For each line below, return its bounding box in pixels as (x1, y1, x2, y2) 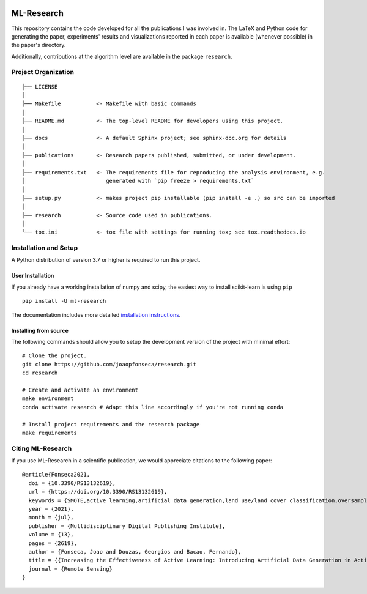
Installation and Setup (11, 243, 78, 252)
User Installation (11, 272, 54, 280)
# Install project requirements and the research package (22, 421, 200, 428)
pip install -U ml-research (22, 297, 106, 305)
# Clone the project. (22, 352, 87, 359)
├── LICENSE (22, 83, 58, 90)
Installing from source (11, 327, 69, 334)
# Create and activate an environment (22, 386, 139, 393)
